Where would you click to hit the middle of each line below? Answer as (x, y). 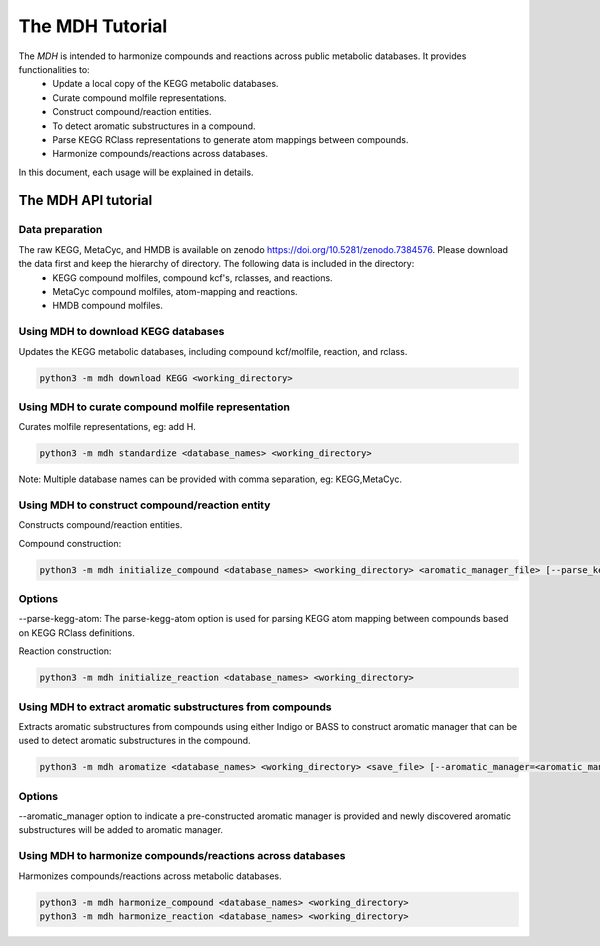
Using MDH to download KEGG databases (121, 332)
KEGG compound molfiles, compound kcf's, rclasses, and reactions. (193, 277)
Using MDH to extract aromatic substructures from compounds (175, 707)
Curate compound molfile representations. (139, 97)
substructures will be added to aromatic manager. (121, 830)
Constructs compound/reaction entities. (100, 525)
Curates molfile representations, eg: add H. (107, 427)
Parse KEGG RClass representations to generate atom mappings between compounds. (230, 139)
